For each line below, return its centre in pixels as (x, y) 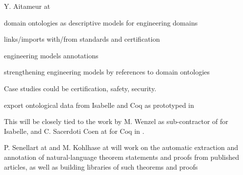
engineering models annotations (51, 55)
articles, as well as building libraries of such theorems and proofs (101, 166)
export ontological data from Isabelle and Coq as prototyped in (99, 105)
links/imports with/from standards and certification (82, 39)
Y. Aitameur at (27, 6)
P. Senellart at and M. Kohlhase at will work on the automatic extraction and (121, 147)
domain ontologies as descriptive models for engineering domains (101, 22)
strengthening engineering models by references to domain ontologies (107, 72)
